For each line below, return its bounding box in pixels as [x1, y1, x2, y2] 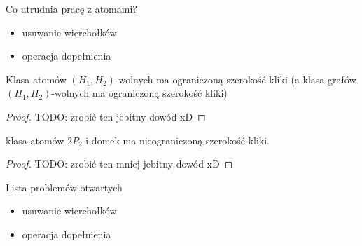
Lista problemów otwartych [6, 179, 123, 194]
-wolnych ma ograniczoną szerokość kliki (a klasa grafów [115, 71, 356, 86]
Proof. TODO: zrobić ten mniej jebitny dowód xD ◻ [6, 156, 233, 171]
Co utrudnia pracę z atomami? [6, 1, 137, 15]
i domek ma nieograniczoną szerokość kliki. [85, 132, 270, 147]
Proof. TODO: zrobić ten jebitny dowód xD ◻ [6, 109, 206, 123]
